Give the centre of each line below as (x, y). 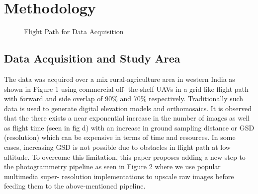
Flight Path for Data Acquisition (74, 32)
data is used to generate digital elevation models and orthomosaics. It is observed (128, 108)
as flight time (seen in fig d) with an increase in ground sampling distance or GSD (129, 127)
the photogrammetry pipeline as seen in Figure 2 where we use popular (112, 166)
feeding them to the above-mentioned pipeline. (75, 186)
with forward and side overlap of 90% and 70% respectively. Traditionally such (124, 98)
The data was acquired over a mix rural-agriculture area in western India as (120, 79)
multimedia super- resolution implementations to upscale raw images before (119, 176)
